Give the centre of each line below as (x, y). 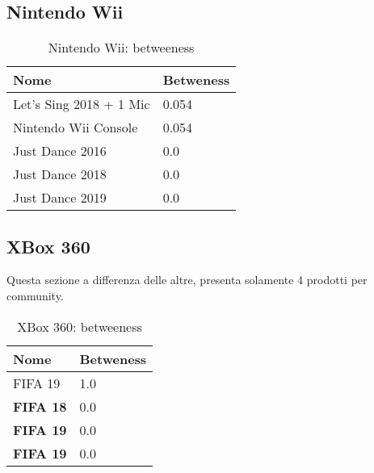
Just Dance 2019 (60, 198)
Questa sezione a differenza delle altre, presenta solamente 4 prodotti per (187, 280)
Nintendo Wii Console (76, 128)
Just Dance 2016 (60, 151)
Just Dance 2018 (60, 174)
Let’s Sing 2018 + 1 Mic (82, 104)
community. (35, 295)
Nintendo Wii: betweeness (121, 48)
